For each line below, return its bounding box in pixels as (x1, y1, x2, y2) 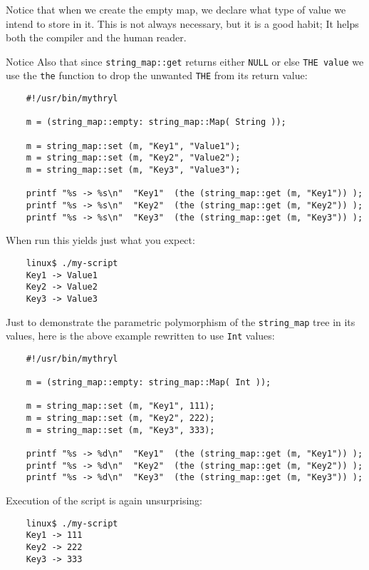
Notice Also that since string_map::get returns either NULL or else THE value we (6, 54, 364, 68)
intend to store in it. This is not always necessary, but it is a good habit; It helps (6, 16, 359, 31)
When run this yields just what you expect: (6, 233, 195, 248)
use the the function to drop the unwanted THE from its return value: (6, 68, 308, 83)
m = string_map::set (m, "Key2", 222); (26, 413, 215, 424)
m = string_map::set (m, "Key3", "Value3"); (26, 165, 241, 175)
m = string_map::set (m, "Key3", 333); (26, 424, 215, 435)
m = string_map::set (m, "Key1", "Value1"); (26, 141, 241, 151)
